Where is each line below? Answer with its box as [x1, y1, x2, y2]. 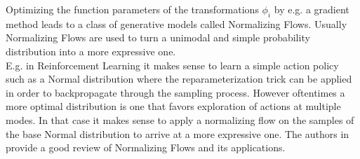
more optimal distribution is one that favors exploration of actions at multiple [6, 99, 341, 113]
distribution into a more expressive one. [6, 43, 176, 58]
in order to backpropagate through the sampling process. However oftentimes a [6, 85, 345, 99]
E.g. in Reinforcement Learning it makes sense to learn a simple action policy [6, 57, 339, 72]
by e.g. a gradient [274, 2, 349, 16]
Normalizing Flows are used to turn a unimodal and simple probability [6, 30, 310, 45]
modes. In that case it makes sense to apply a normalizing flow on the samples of [6, 112, 354, 127]
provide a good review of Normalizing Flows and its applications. [6, 140, 286, 155]
